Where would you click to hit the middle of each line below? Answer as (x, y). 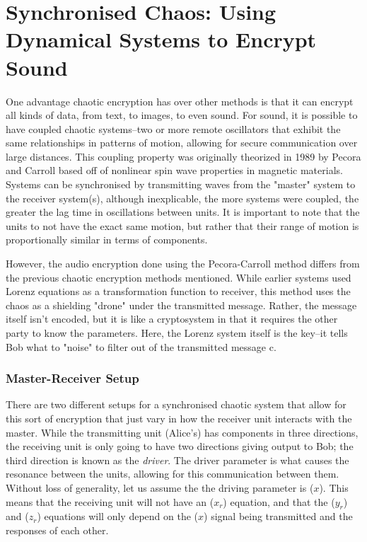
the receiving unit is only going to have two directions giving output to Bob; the (180, 446)
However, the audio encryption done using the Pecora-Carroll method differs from (183, 264)
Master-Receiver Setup (72, 378)
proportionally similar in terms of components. (107, 240)
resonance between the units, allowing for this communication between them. (173, 474)
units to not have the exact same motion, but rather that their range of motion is (182, 225)
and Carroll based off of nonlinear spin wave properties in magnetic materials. (174, 170)
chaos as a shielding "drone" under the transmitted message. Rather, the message (181, 305)
